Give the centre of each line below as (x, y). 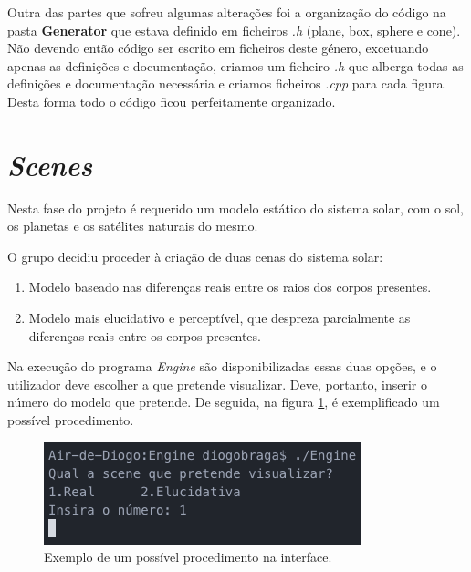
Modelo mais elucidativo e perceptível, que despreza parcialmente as (220, 318)
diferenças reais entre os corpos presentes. (145, 335)
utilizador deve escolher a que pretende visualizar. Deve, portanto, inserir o (217, 384)
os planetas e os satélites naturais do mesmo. (133, 226)
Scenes (50, 164)
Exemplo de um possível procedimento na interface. (188, 557)
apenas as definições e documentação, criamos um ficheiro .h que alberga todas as (235, 65)
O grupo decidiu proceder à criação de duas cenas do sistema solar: (195, 256)
